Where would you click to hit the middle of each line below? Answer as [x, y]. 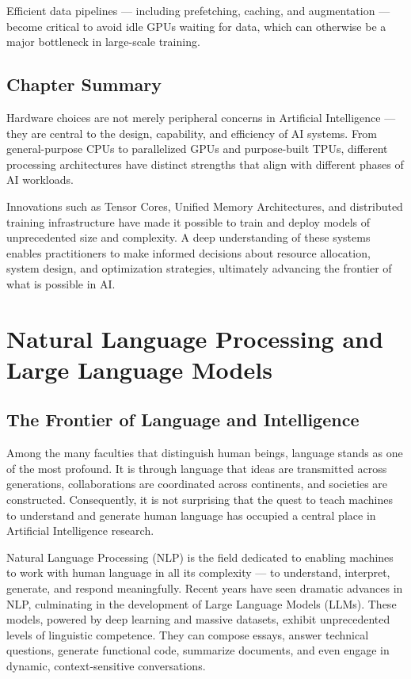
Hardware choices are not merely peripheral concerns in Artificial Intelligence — [201, 117]
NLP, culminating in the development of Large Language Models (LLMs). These [202, 603]
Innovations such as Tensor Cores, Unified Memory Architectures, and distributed [205, 206]
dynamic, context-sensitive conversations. [106, 666]
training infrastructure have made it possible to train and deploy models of [188, 221]
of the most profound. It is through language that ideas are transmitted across [197, 468]
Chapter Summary [84, 84]
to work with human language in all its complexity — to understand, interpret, [198, 572]
